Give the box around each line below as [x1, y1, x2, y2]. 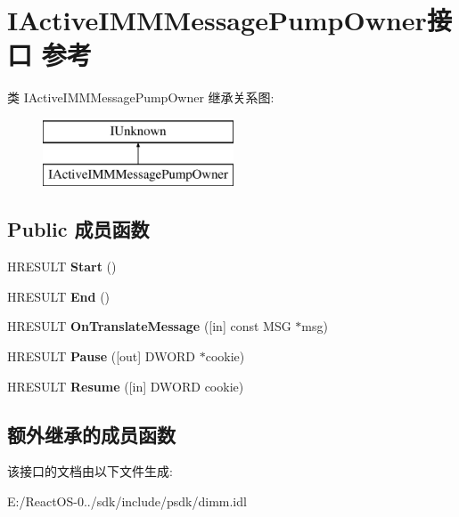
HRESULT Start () [7, 257, 117, 276]
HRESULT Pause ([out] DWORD [7, 347, 196, 366]
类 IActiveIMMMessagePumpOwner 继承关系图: [7, 88, 275, 107]
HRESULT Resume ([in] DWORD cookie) [7, 376, 244, 395]
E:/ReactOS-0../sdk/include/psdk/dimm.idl [7, 492, 247, 511]
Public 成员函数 [7, 215, 150, 243]
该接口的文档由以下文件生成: [7, 462, 173, 481]
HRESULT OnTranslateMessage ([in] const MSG [7, 317, 291, 335]
